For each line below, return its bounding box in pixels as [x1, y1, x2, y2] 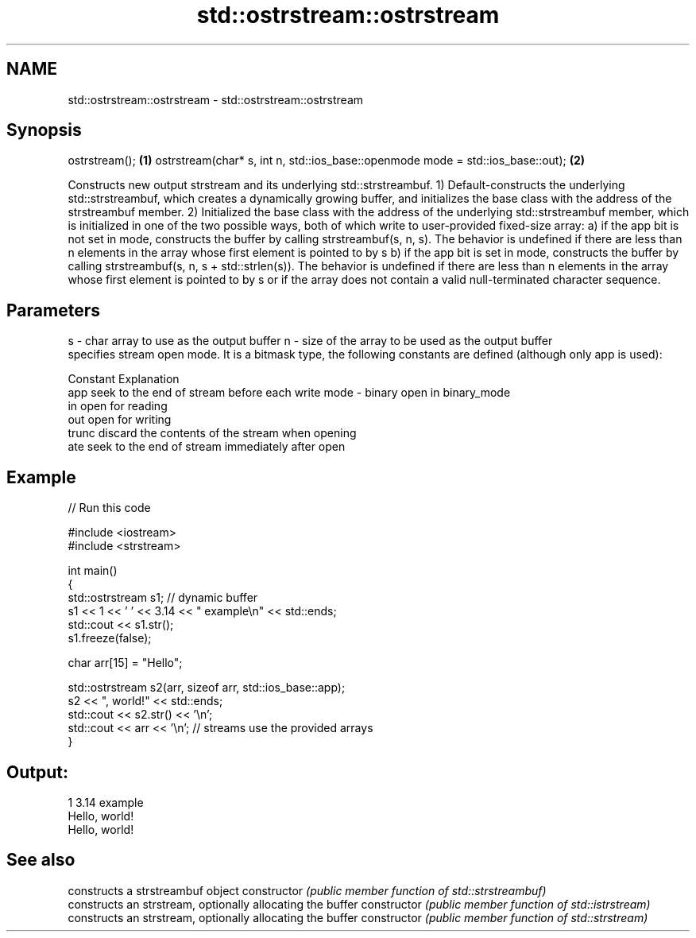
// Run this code [68, 501, 151, 515]
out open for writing [68, 413, 172, 427]
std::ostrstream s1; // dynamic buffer [68, 591, 258, 605]
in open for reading [68, 399, 168, 413]
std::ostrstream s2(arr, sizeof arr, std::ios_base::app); [68, 680, 346, 695]
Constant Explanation [68, 372, 180, 386]
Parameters [6, 300, 100, 320]
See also [6, 850, 75, 870]
